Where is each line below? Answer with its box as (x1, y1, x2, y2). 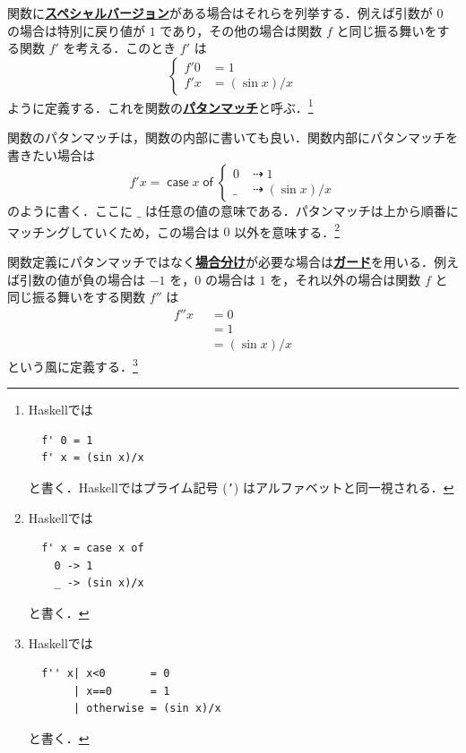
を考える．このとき (63, 39, 177, 57)
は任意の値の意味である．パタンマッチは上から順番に (145, 201, 459, 220)
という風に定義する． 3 (7, 354, 138, 375)
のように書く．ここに (7, 201, 133, 220)
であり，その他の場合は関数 (160, 21, 323, 39)
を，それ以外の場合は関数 (270, 270, 421, 288)
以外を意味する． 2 (234, 219, 341, 241)
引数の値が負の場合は (19, 270, 145, 288)
